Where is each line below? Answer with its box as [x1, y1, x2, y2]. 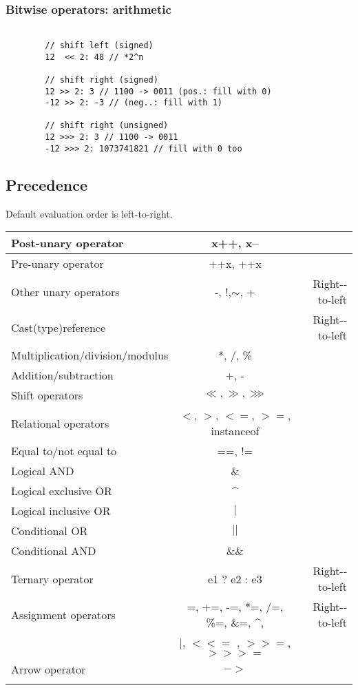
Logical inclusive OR [11, 503, 111, 519]
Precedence [6, 174, 88, 195]
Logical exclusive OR [11, 483, 112, 499]
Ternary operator [11, 570, 94, 587]
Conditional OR [11, 523, 88, 539]
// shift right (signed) [45, 74, 158, 85]
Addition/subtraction [11, 367, 114, 384]
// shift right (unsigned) [45, 121, 169, 131]
